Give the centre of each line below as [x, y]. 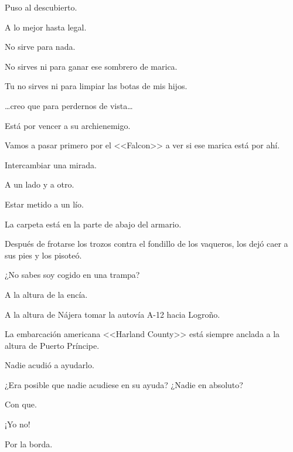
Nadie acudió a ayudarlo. [50, 365]
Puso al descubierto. [41, 7]
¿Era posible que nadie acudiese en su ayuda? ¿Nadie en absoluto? [124, 384]
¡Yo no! [18, 424]
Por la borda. [29, 443]
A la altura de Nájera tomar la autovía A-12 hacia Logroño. [113, 314]
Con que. [21, 404]
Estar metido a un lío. [44, 204]
